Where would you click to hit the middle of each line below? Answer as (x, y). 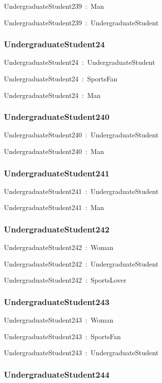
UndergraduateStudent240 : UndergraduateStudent (81, 135)
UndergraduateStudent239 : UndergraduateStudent (81, 22)
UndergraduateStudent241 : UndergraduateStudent (81, 191)
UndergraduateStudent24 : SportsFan (61, 78)
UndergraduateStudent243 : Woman (59, 320)
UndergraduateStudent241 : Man (54, 207)
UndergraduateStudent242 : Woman (59, 247)
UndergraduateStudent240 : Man (54, 151)
